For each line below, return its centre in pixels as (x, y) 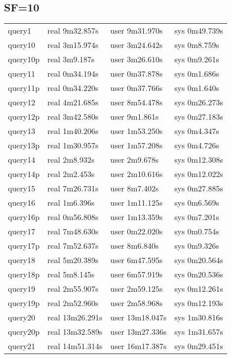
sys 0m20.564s (199, 260)
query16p (24, 217)
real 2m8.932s (71, 160)
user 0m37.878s (136, 74)
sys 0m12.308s (199, 160)
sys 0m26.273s (199, 102)
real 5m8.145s (71, 274)
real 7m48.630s (73, 231)
